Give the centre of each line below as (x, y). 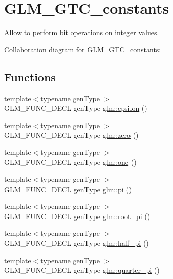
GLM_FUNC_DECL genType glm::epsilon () (76, 108)
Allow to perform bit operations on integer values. (82, 32)
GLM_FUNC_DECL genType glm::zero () (71, 135)
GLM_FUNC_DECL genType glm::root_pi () (77, 216)
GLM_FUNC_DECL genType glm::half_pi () (76, 243)
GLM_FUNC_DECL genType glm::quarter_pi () (82, 270)
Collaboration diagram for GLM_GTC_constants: (83, 49)
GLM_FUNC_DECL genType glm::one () (70, 162)
